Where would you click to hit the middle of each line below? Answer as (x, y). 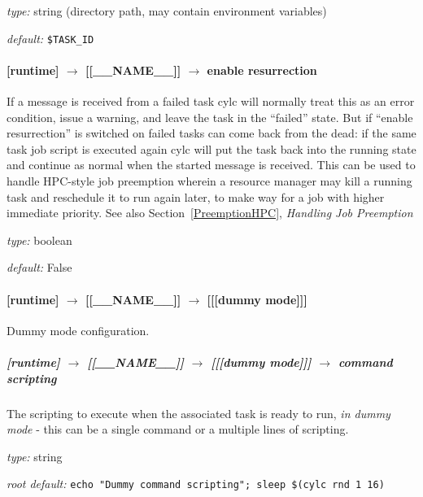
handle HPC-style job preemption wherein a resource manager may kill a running (209, 181)
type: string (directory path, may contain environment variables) (167, 11)
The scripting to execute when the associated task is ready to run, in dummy (198, 413)
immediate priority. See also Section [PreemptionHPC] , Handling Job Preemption (210, 213)
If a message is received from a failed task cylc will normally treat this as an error (211, 101)
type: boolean (39, 240)
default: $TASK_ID (50, 38)
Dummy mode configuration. (78, 330)
